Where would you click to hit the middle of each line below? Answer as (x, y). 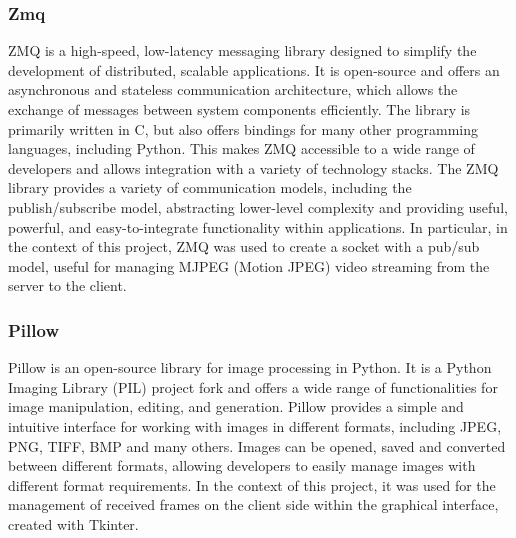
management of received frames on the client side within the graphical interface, (253, 504)
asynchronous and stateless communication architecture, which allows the (233, 89)
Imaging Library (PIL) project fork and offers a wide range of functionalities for (253, 386)
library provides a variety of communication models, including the (210, 187)
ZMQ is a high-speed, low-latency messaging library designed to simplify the (242, 50)
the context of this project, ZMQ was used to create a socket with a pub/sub (244, 246)
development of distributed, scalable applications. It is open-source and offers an (254, 69)
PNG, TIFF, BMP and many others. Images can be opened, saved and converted (257, 445)
